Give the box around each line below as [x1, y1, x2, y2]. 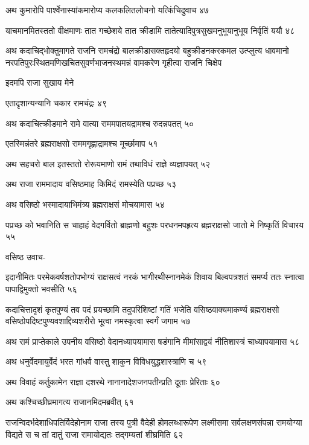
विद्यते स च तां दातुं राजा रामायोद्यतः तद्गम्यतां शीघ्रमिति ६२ [5, 427, 183, 440]
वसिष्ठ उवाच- [5, 250, 46, 263]
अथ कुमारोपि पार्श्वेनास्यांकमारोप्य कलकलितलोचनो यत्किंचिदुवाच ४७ [5, 4, 209, 16]
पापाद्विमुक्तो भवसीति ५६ [5, 282, 77, 295]
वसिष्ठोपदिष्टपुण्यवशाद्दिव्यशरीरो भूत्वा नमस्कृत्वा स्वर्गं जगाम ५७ [5, 315, 191, 327]
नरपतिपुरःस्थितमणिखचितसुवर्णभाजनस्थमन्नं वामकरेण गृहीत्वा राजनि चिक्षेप [5, 56, 222, 68]
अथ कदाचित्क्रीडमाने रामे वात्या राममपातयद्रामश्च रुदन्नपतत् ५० [5, 117, 194, 129]
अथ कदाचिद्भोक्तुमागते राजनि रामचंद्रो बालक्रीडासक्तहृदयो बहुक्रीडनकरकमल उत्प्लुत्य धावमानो [5, 44, 289, 57]
